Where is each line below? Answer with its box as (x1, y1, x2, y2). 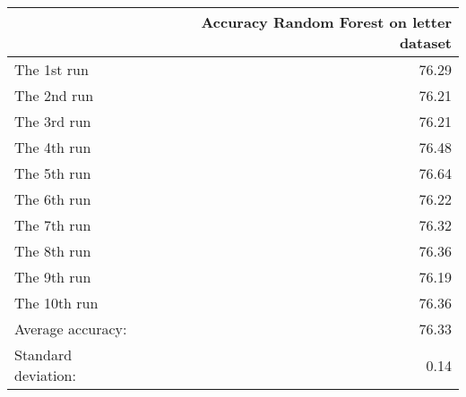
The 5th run (14, 163, 91, 183)
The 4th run (14, 137, 91, 157)
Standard (14, 344, 73, 365)
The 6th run (14, 189, 91, 209)
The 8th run (14, 241, 91, 261)
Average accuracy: (14, 318, 127, 339)
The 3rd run (14, 111, 91, 131)
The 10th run (14, 292, 99, 313)
